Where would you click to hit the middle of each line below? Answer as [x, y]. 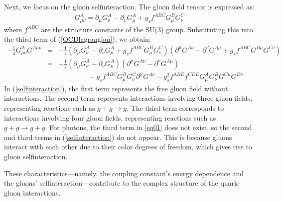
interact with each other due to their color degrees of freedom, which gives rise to [128, 147]
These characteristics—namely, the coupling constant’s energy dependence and [124, 173]
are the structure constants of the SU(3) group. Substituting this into [147, 29]
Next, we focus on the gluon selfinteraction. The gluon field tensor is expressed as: [129, 6]
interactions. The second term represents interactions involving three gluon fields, [128, 98]
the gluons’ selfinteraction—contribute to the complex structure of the [111, 183]
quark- [230, 183]
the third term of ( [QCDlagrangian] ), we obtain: [77, 39]
